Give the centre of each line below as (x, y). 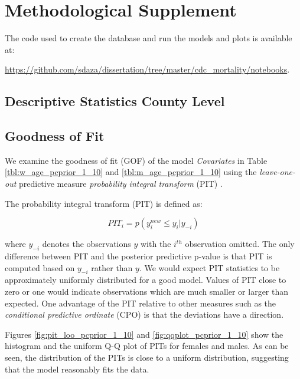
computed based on (40, 267)
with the (156, 244)
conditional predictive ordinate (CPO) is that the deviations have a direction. (144, 314)
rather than (112, 267)
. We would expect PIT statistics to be (209, 267)
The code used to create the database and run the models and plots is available (149, 38)
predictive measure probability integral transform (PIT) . (120, 184)
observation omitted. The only (240, 244)
